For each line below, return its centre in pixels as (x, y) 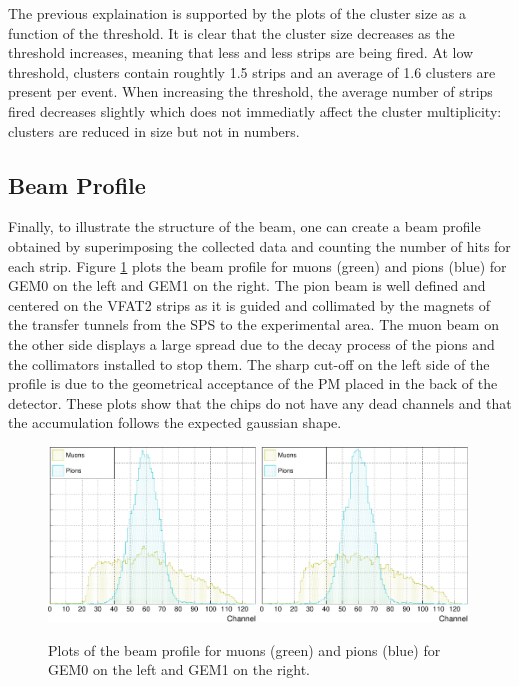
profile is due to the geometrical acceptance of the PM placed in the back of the (253, 383)
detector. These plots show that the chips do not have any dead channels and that (260, 402)
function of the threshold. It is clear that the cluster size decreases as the (231, 32)
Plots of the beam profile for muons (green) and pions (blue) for (244, 649)
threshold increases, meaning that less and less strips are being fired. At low (241, 52)
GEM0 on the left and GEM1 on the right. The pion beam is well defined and (247, 285)
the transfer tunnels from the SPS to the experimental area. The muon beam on (253, 324)
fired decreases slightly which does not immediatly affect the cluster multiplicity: (255, 110)
